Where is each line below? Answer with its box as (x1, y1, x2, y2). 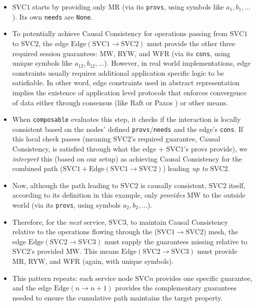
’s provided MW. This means (30, 246, 119, 256)
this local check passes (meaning (12, 133, 111, 144)
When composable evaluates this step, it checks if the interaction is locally (12, 114, 241, 124)
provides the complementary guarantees (115, 282, 236, 293)
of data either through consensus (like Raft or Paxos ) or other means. (12, 97, 228, 107)
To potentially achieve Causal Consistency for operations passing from (12, 28, 228, 39)
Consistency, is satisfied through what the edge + (12, 143, 164, 154)
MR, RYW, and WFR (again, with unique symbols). (12, 256, 173, 266)
